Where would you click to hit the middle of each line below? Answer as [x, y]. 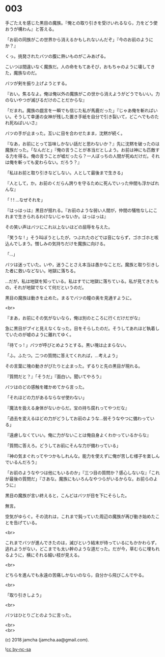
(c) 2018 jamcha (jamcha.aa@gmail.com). [47, 640]
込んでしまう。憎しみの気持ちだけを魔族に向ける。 [56, 243]
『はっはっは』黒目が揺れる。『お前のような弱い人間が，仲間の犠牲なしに [79, 210]
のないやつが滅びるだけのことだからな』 [46, 100]
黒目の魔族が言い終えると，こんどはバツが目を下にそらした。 [67, 495]
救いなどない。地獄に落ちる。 [48, 271]
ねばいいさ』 [27, 123]
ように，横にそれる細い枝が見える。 [46, 555]
